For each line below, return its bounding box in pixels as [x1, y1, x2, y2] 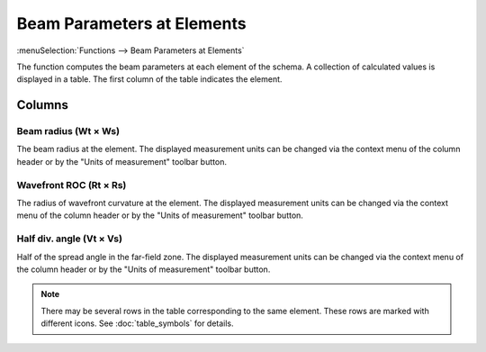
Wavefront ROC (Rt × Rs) [16, 178, 127, 191]
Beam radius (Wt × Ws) [16, 125, 121, 138]
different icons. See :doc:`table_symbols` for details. [40, 318, 234, 329]
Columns [16, 97, 69, 113]
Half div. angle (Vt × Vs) [16, 232, 123, 245]
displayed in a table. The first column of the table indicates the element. [16, 74, 283, 85]
